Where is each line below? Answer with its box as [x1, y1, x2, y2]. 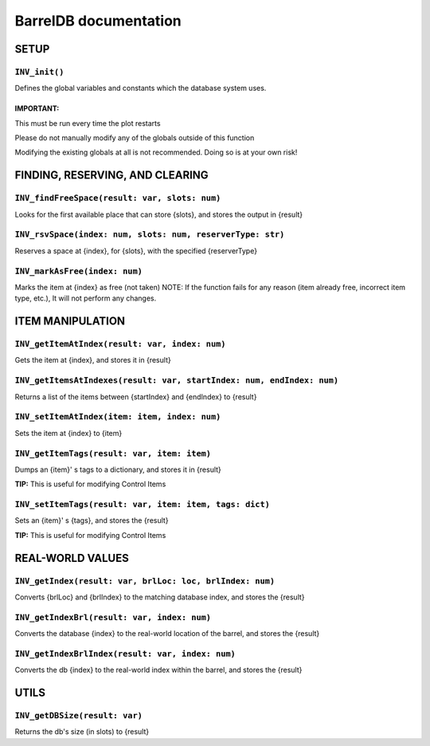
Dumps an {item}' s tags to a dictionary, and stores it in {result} [14, 465, 222, 474]
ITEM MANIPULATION [14, 315, 126, 328]
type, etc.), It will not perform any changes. [14, 293, 157, 303]
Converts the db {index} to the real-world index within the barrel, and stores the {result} [14, 666, 303, 675]
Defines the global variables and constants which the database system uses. [14, 84, 267, 93]
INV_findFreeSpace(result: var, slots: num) [14, 193, 221, 203]
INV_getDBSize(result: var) [14, 710, 143, 721]
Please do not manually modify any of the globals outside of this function [14, 133, 255, 143]
